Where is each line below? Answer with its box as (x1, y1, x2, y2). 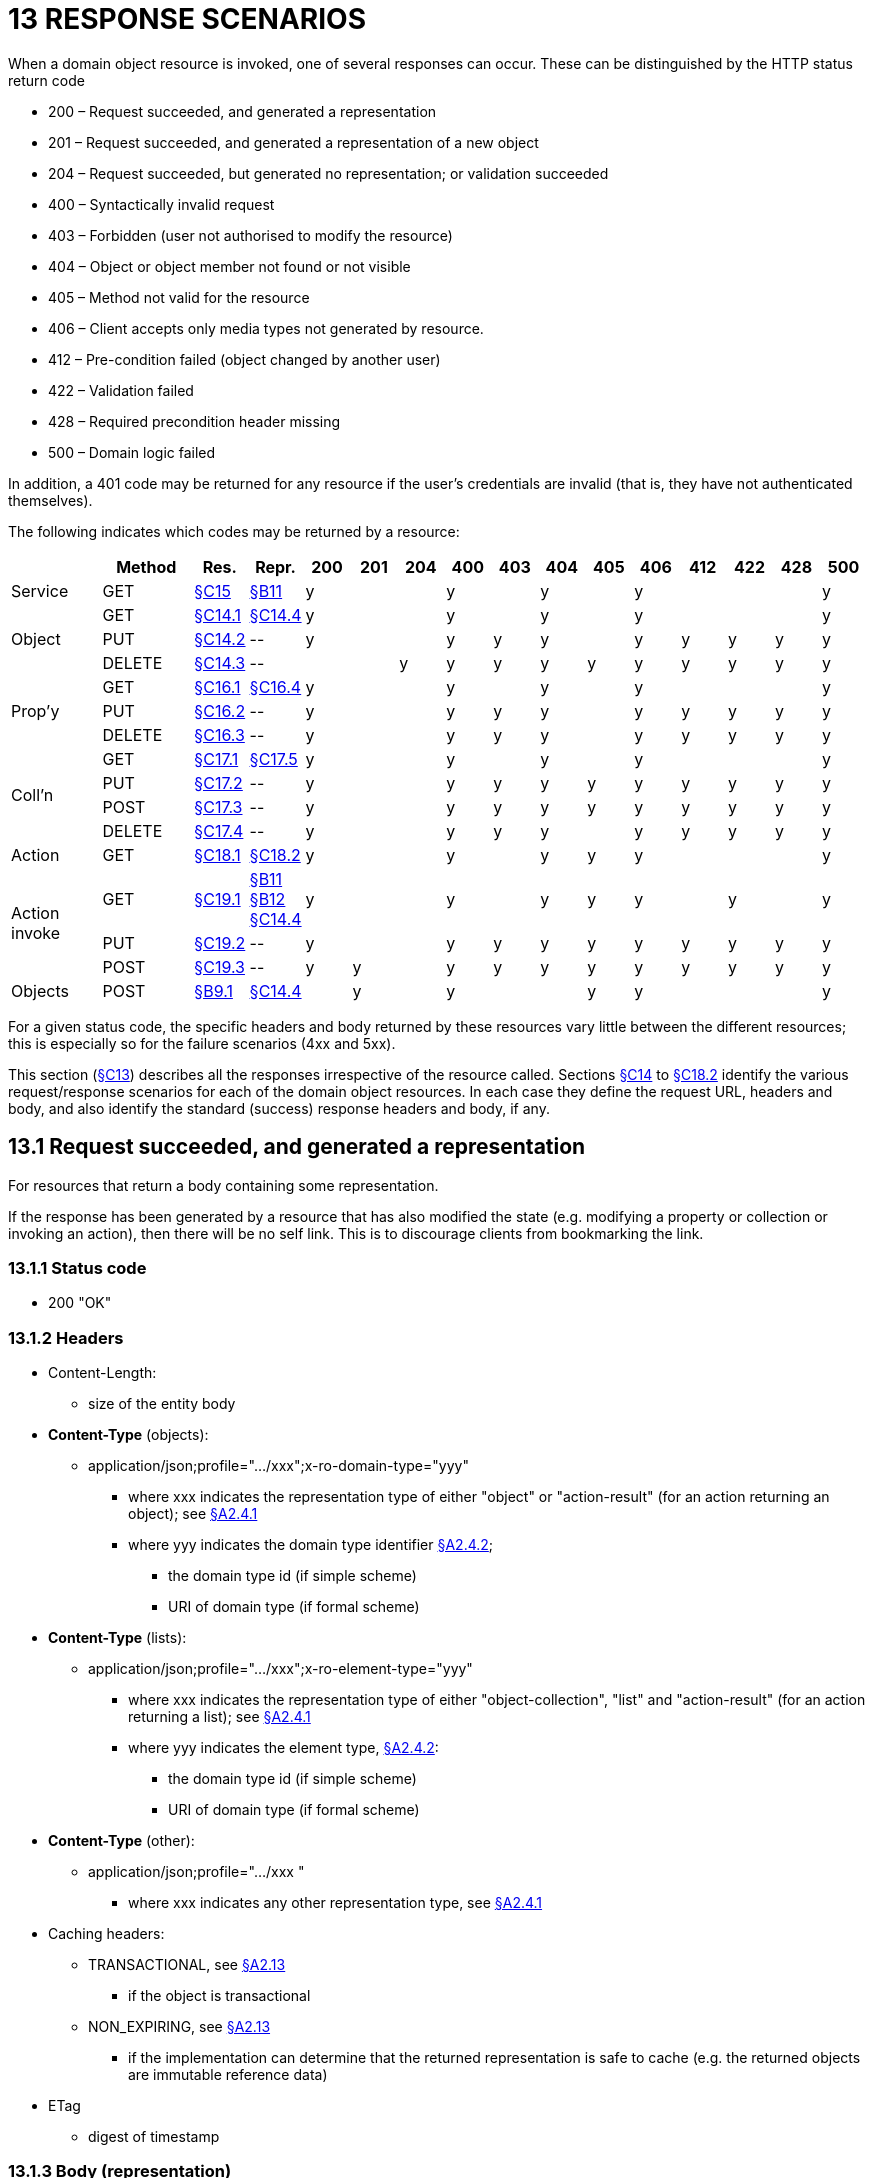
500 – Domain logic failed (48, 443, 216, 461)
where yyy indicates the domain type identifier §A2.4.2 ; (128, 1536, 494, 1554)
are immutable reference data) (128, 2066, 328, 2084)
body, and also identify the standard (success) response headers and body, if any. (8, 1099, 550, 1117)
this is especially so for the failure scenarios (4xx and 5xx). (8, 1034, 396, 1052)
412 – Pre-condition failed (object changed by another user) (48, 350, 441, 368)
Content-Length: (48, 1364, 157, 1382)
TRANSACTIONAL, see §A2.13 (88, 1956, 286, 1974)
